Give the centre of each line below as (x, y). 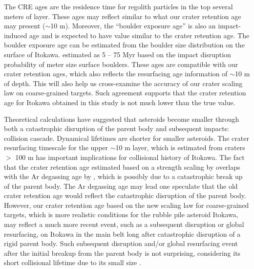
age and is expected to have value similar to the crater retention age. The (139, 35)
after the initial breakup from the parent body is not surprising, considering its (122, 253)
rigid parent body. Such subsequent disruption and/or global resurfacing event (121, 243)
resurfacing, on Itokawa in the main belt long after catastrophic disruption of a (122, 234)
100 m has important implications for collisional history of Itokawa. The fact (130, 157)
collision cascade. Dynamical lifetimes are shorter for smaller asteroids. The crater (127, 138)
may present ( (25, 26)
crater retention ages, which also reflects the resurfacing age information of (116, 74)
